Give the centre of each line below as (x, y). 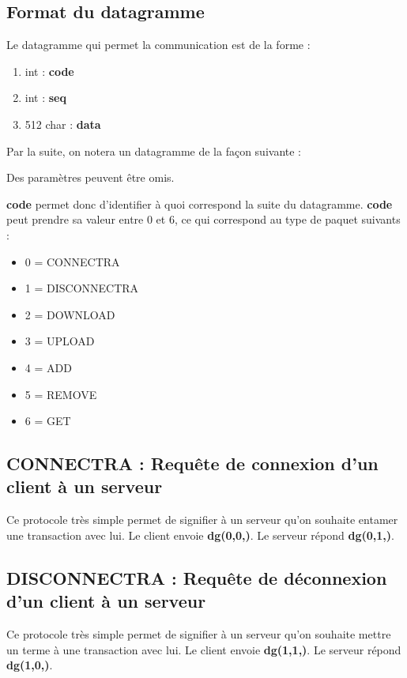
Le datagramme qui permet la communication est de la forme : (158, 45)
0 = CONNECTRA (72, 261)
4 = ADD (48, 367)
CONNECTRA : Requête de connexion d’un (192, 463)
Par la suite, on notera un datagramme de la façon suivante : (154, 151)
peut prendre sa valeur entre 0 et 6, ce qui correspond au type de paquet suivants (203, 219)
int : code (49, 71)
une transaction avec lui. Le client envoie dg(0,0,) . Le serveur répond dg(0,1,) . (200, 535)
